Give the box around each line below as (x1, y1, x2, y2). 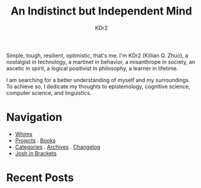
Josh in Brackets (14, 149, 57, 157)
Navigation (6, 111, 62, 125)
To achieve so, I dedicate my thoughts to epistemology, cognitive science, (6, 83, 190, 90)
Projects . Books (14, 137, 56, 144)
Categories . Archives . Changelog (14, 143, 101, 151)
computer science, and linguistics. (6, 89, 92, 96)
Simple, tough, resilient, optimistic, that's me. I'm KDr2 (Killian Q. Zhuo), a (6, 51, 188, 59)
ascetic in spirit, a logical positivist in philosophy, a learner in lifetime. (6, 65, 178, 72)
